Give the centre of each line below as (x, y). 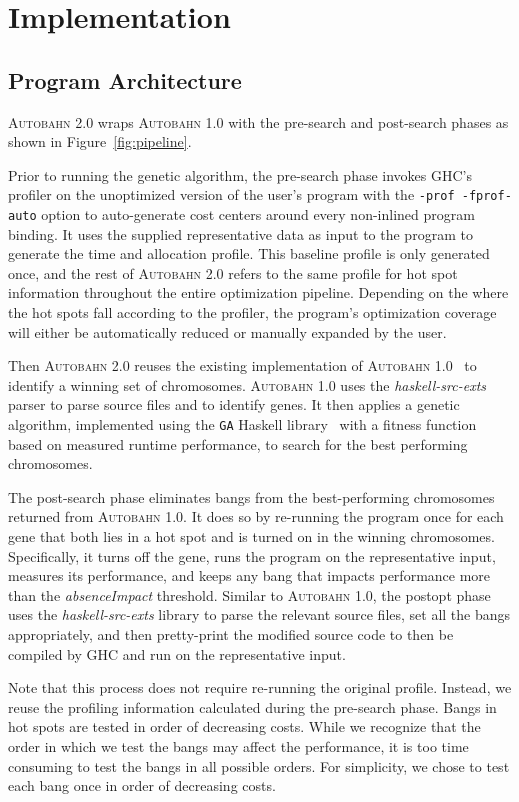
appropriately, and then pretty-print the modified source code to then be (231, 634)
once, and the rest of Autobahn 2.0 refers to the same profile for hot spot (233, 272)
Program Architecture (125, 79)
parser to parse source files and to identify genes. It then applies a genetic (234, 404)
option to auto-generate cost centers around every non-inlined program (258, 214)
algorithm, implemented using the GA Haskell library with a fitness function (242, 424)
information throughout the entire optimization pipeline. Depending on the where (258, 292)
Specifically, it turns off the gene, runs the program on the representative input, (252, 555)
